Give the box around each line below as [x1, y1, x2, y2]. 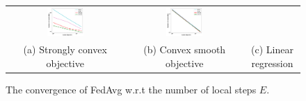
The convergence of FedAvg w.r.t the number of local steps [6, 82, 257, 96]
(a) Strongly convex [23, 42, 107, 57]
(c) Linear [251, 42, 293, 57]
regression [251, 55, 293, 70]
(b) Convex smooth [143, 42, 226, 57]
